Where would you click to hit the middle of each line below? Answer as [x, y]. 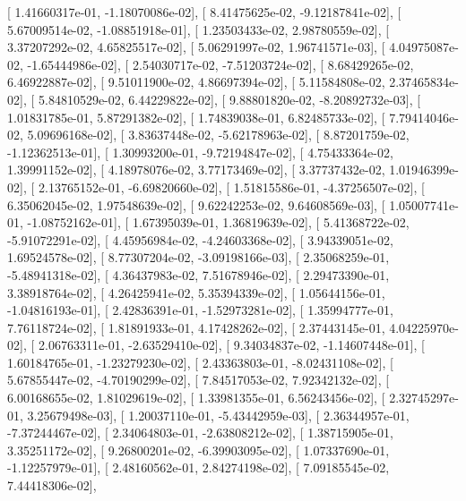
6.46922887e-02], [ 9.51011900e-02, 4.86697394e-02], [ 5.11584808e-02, [196, 82]
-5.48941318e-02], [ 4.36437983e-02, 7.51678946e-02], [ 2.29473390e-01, [198, 274]
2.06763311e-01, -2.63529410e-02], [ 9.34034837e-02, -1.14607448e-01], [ [231, 345]
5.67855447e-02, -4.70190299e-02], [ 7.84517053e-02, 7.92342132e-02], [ [198, 380]
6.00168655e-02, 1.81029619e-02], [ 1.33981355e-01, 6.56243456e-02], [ [196, 398]
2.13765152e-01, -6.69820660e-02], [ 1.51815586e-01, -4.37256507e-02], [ [231, 187]
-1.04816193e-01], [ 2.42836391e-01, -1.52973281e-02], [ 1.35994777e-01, [200, 310]
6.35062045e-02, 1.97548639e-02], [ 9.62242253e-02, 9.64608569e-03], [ [196, 204]
